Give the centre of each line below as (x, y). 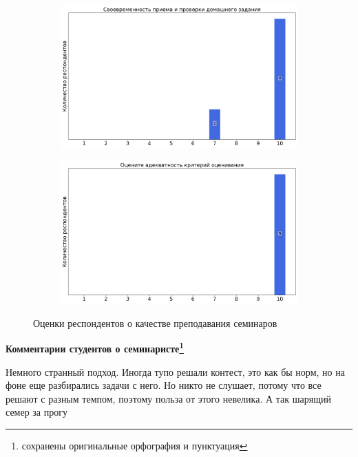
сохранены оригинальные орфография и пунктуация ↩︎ (135, 445)
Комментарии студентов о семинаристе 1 (95, 347)
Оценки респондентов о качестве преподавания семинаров (155, 322)
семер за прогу (36, 412)
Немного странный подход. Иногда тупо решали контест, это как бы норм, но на (175, 371)
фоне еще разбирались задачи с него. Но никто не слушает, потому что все (164, 385)
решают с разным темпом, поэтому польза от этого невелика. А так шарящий (168, 398)
